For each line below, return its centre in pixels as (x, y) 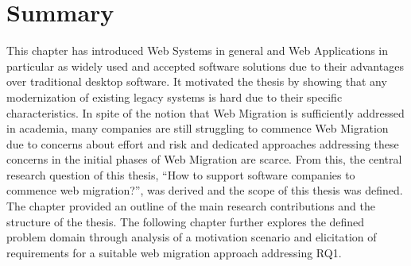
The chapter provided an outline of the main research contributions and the (191, 206)
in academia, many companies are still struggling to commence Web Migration (198, 128)
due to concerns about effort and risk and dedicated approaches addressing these (203, 143)
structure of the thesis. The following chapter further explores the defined (186, 221)
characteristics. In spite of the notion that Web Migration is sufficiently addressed (205, 112)
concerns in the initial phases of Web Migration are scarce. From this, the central (204, 159)
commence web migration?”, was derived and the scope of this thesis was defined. (205, 190)
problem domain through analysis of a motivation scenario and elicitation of (192, 237)
